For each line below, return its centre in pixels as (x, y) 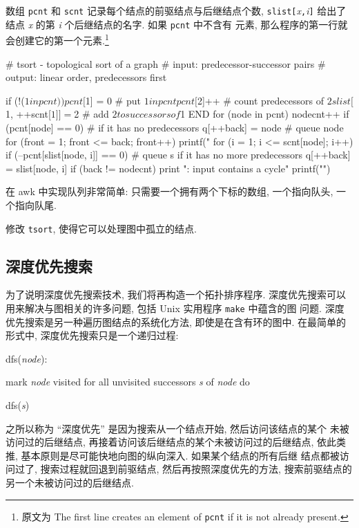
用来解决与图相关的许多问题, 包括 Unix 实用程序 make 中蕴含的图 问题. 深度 (175, 308)
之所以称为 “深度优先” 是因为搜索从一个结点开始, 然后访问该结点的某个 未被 (177, 428)
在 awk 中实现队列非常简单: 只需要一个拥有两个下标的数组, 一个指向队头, (169, 191)
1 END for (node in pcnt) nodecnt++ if (265, 114)
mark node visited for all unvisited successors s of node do (128, 382)
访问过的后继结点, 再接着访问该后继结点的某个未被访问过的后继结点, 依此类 (176, 442)
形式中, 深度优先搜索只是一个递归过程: (92, 335)
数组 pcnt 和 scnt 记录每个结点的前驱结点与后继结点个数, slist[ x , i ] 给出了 (176, 10)
